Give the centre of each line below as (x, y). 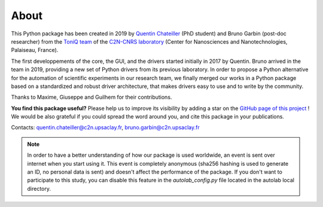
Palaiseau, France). (35, 50)
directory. (39, 188)
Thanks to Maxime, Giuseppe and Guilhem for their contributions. (92, 97)
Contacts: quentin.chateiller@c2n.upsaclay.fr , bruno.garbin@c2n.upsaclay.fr (105, 127)
